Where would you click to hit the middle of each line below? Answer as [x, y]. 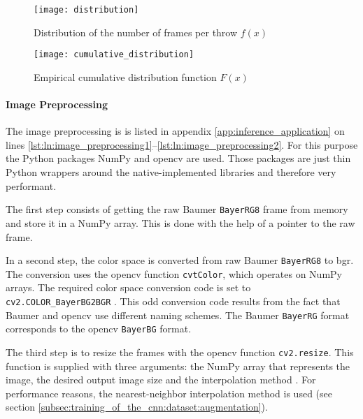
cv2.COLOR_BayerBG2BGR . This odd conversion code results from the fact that [173, 301]
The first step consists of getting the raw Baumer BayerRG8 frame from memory [177, 209]
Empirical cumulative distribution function [125, 76]
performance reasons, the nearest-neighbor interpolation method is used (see [169, 393]
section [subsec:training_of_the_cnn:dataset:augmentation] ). [137, 407]
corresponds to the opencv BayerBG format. [99, 329]
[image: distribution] [86, 10]
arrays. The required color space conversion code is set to [128, 287]
